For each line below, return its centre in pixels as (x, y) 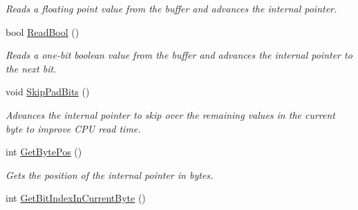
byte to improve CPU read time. (73, 128)
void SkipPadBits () (48, 92)
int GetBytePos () (44, 152)
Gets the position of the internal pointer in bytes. (110, 174)
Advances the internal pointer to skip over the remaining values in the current (171, 114)
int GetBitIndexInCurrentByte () (76, 198)
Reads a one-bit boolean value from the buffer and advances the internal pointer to (179, 55)
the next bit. (31, 68)
